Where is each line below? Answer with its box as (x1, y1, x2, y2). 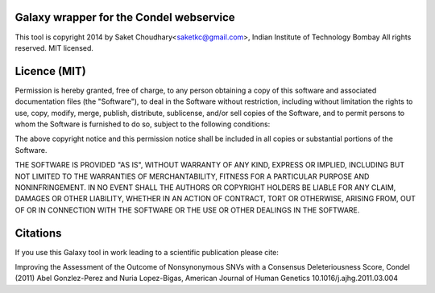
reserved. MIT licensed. (14, 43, 94, 52)
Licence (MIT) (14, 64, 86, 78)
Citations (14, 226, 62, 240)
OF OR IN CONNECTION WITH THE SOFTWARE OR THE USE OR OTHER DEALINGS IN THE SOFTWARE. (14, 205, 360, 215)
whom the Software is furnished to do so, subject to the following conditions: (14, 119, 271, 129)
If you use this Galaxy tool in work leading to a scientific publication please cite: (14, 247, 280, 257)
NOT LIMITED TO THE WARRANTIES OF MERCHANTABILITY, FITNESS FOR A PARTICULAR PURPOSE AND (14, 171, 370, 181)
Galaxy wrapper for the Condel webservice (14, 10, 235, 24)
